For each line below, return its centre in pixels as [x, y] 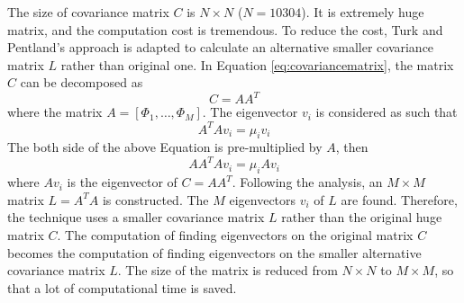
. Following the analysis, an [307, 182]
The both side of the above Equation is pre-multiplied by [165, 147]
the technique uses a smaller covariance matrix [136, 217]
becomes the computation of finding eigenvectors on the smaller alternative [214, 252]
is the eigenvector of [122, 182]
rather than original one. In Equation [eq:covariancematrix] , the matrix [257, 64]
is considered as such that [387, 112]
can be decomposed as [82, 82]
